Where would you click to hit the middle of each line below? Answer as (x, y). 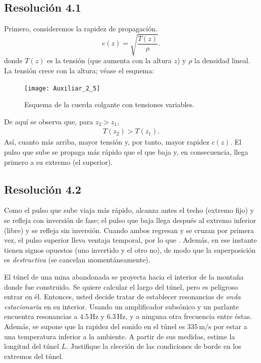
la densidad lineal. (222, 60)
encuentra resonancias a (41, 316)
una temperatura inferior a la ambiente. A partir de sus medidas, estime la (120, 336)
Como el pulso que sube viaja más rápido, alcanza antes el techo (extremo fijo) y (129, 210)
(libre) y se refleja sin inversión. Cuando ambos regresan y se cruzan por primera (129, 230)
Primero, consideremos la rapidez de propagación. (81, 29)
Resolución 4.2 (43, 189)
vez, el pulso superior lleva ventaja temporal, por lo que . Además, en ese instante (131, 240)
